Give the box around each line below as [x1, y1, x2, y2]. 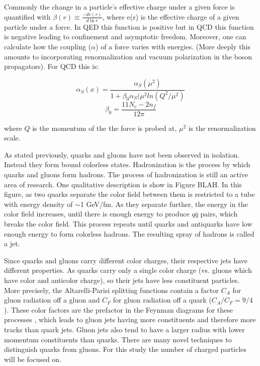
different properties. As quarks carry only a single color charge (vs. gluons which [4, 265, 252, 275]
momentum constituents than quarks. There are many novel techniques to [4, 334, 232, 344]
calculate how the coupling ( [4, 41, 92, 51]
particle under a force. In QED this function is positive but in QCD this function [4, 21, 254, 32]
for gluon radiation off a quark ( [113, 295, 212, 305]
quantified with [4, 11, 51, 22]
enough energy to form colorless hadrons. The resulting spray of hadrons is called [4, 228, 254, 239]
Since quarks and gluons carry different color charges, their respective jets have [4, 255, 248, 265]
